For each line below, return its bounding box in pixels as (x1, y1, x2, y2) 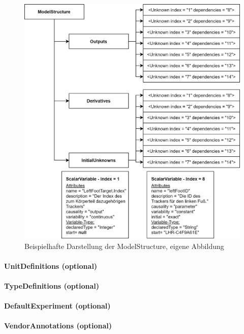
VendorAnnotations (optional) (4, 320, 112, 331)
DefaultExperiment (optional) (4, 300, 111, 311)
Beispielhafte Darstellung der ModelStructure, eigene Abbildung (24, 240, 224, 251)
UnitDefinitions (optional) (4, 260, 98, 271)
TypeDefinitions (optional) (4, 280, 100, 291)
